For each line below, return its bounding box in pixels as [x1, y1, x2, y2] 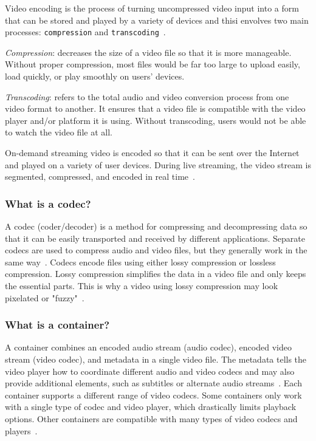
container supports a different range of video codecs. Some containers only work [5, 388, 302, 401]
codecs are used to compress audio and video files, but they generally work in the [5, 244, 307, 256]
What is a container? [5, 317, 110, 332]
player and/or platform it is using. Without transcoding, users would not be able [5, 114, 306, 126]
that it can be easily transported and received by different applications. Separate [5, 231, 305, 244]
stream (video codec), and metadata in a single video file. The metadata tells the [5, 352, 307, 365]
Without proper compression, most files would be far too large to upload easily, [5, 58, 300, 70]
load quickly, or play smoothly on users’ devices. [5, 70, 185, 83]
